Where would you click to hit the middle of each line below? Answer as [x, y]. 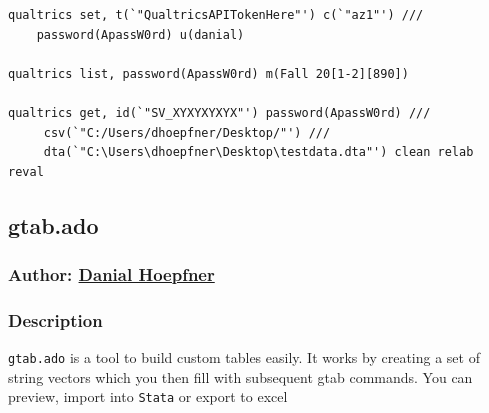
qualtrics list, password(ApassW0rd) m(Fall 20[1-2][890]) [208, 73]
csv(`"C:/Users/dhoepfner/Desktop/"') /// [187, 132]
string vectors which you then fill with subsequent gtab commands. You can [240, 376]
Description [55, 319]
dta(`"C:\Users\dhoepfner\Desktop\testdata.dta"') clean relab [258, 152]
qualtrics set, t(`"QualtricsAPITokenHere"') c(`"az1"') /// [216, 15]
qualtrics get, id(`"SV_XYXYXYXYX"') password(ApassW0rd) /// [219, 112]
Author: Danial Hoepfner [111, 274]
